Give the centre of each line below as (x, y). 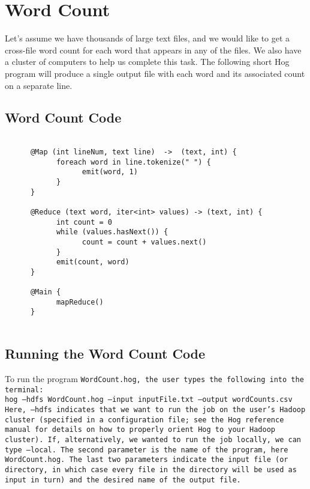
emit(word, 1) (110, 172)
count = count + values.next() (144, 242)
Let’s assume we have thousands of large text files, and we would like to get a (148, 38)
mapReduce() (80, 302)
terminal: (24, 390)
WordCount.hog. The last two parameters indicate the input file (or (147, 460)
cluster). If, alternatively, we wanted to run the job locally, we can (153, 439)
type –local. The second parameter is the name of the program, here (147, 450)
